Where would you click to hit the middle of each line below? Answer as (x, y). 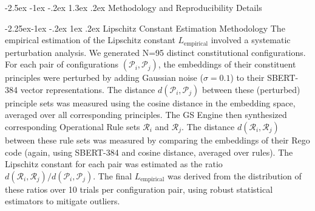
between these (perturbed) (251, 89)
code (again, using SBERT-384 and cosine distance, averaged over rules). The (149, 152)
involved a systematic (251, 40)
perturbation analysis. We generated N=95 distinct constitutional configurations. (155, 52)
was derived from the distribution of (234, 175)
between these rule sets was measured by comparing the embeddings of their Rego (157, 140)
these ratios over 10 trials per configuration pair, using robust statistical (139, 189)
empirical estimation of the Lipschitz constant (90, 40)
